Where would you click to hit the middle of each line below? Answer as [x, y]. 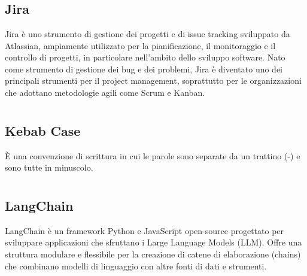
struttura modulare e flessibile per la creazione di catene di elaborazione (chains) [153, 254]
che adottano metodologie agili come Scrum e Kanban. [105, 92]
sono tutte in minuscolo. [49, 167]
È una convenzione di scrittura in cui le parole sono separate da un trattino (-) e [153, 155]
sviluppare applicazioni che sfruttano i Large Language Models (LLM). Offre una [153, 242]
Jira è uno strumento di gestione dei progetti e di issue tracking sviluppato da [148, 34]
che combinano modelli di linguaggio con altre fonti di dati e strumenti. [136, 266]
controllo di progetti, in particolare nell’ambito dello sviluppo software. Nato [145, 57]
